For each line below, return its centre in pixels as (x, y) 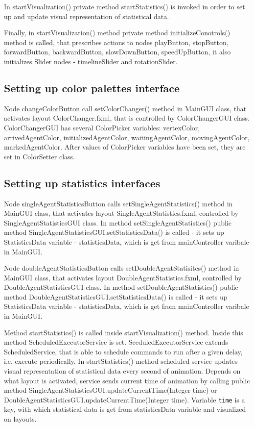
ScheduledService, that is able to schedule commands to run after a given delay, (123, 351)
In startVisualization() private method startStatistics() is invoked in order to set (125, 6)
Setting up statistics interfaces (82, 183)
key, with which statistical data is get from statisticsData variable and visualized (125, 409)
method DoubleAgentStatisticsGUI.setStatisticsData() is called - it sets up (116, 296)
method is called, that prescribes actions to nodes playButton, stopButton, (116, 42)
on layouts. (20, 419)
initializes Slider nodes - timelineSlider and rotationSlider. (91, 61)
